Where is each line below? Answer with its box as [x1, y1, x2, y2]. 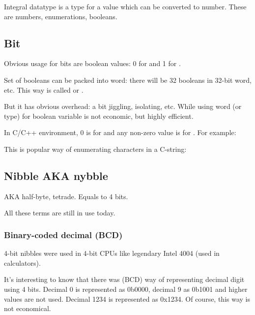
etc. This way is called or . [4, 84, 84, 95]
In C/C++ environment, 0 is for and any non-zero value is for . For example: [4, 127, 236, 138]
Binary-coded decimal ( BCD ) [4, 228, 123, 241]
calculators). [4, 257, 41, 268]
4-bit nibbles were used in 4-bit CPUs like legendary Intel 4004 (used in [4, 248, 220, 258]
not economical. [4, 303, 51, 314]
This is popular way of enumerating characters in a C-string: [4, 143, 187, 154]
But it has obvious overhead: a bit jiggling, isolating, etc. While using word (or [4, 101, 242, 111]
